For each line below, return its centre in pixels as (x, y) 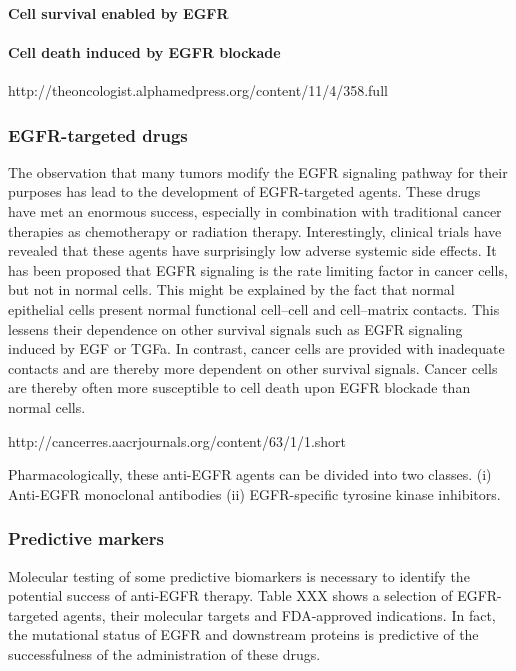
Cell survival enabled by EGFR (118, 12)
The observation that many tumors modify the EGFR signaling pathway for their (258, 171)
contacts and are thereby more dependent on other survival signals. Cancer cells (253, 367)
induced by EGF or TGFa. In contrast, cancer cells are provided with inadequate (256, 348)
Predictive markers (86, 538)
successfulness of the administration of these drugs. (164, 653)
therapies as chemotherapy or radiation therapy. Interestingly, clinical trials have (255, 230)
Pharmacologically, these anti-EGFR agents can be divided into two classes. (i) (250, 474)
